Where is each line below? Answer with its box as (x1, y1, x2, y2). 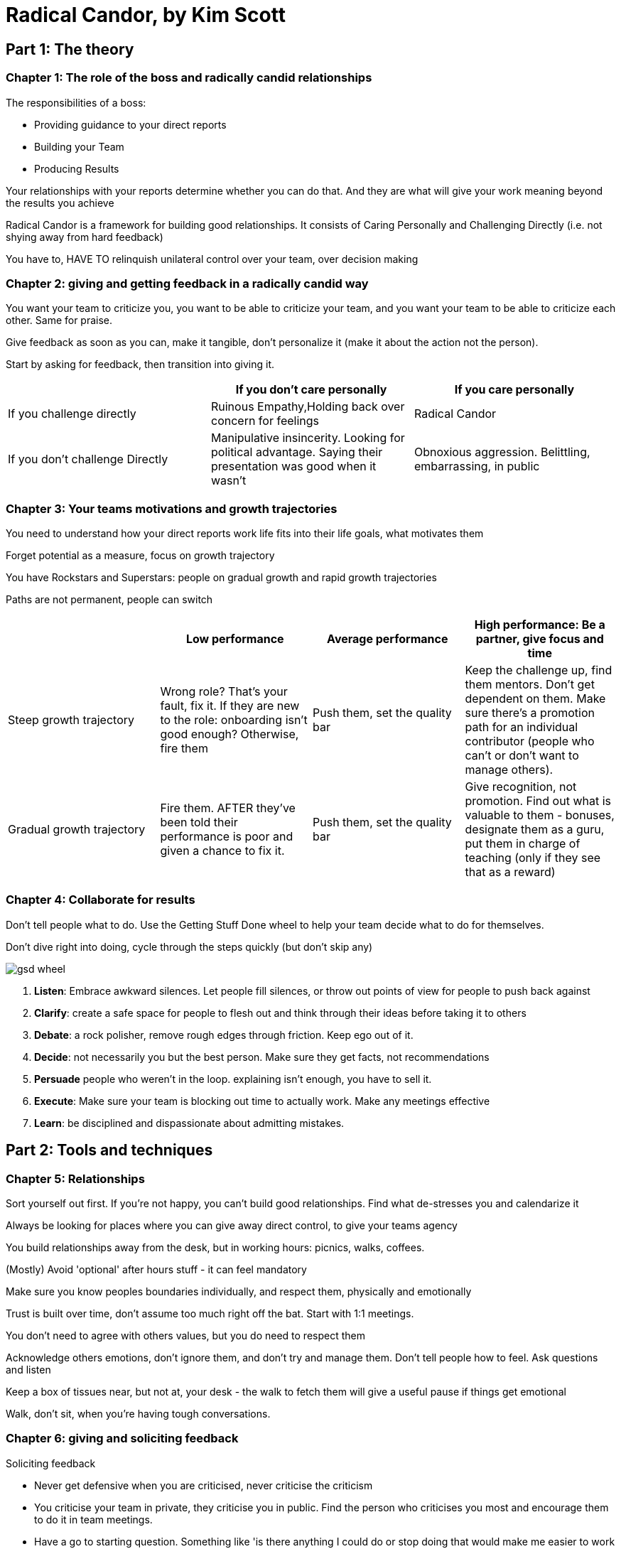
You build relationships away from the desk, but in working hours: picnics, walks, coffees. (6, 1241, 425, 1254)
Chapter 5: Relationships (6, 1171, 145, 1186)
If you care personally (454, 382, 575, 397)
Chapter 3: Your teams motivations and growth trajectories (6, 501, 337, 516)
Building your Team (34, 140, 124, 153)
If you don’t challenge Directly (8, 452, 168, 467)
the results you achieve (6, 196, 114, 209)
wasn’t (210, 473, 247, 488)
